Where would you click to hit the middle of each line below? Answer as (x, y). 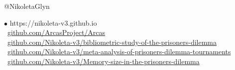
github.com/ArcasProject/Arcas (57, 32)
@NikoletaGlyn (27, 6)
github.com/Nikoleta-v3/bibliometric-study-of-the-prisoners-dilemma (112, 42)
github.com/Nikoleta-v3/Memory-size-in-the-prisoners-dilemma (104, 61)
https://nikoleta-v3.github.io (53, 22)
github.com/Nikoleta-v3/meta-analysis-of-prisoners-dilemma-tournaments (119, 52)
